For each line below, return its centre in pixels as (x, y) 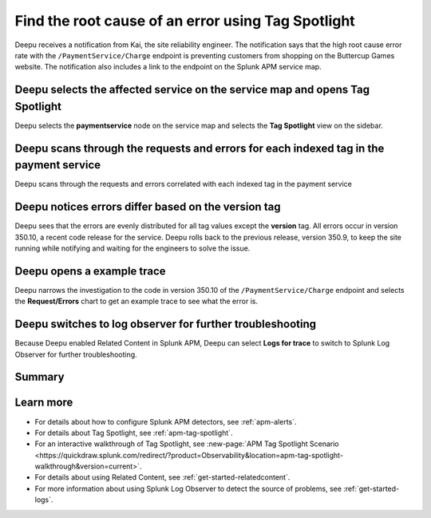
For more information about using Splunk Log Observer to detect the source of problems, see (188, 488)
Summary (40, 377)
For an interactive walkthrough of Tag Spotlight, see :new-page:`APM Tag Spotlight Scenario (187, 444)
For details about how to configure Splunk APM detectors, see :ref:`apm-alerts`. (166, 421)
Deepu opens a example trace (91, 271)
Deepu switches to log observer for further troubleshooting (166, 324)
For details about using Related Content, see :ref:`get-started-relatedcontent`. (162, 477)
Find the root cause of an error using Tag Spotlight (185, 21)
